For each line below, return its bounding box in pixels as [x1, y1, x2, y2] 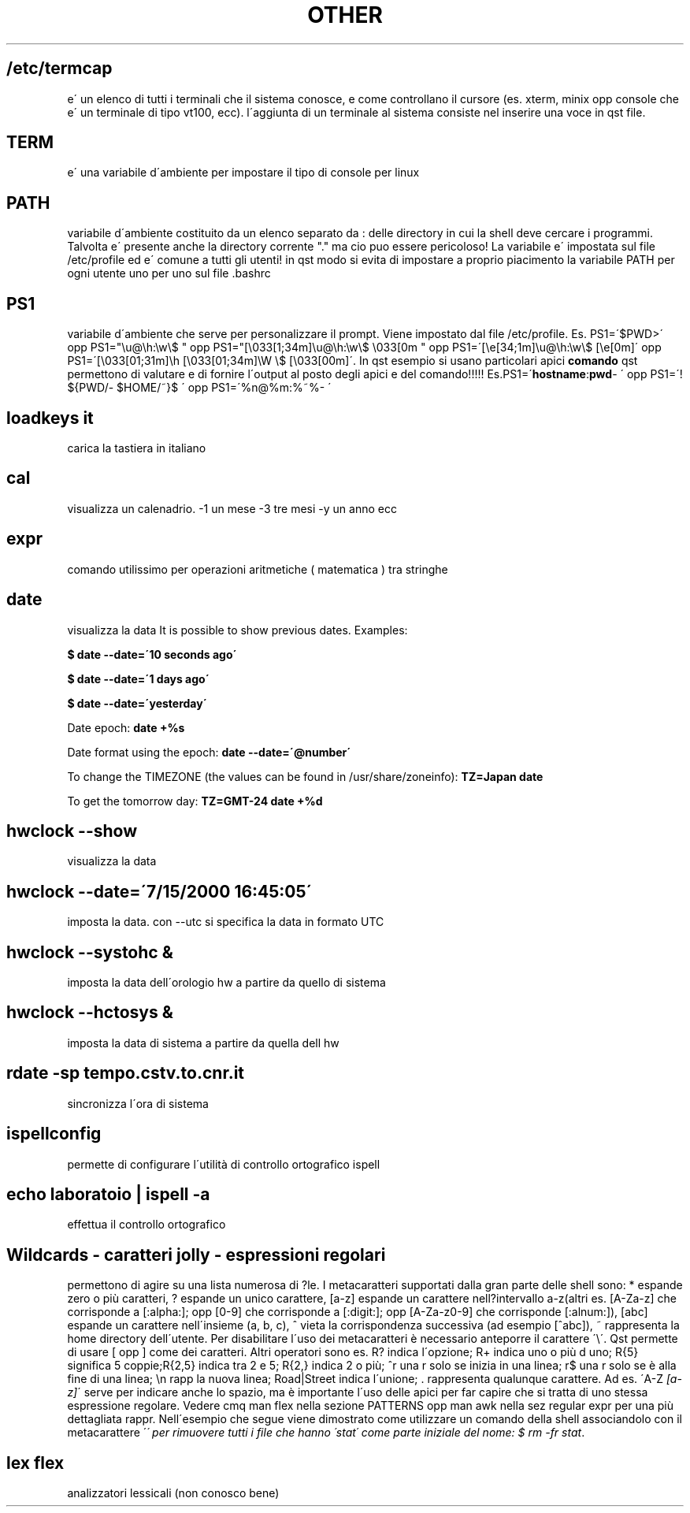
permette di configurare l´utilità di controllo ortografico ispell [67, 1157, 380, 1171]
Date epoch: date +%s [67, 720, 185, 734]
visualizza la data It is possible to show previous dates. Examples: [67, 623, 408, 637]
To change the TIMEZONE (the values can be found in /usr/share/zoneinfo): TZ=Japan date [67, 769, 543, 783]
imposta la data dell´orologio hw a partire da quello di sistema [67, 976, 386, 990]
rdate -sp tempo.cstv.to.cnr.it [6, 1063, 245, 1084]
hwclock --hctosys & [6, 1002, 173, 1023]
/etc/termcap [6, 58, 113, 79]
